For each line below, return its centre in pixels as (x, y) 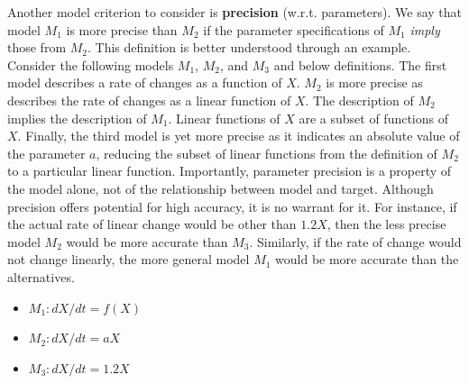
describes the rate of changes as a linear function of (149, 100)
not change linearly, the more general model (129, 259)
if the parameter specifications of (294, 29)
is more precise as (374, 82)
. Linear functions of (224, 118)
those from (37, 47)
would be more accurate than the (367, 259)
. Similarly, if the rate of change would (355, 241)
